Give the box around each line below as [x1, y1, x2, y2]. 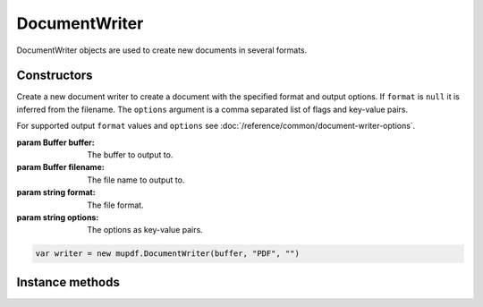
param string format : [16, 187, 96, 198]
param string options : [16, 211, 99, 223]
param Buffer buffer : [16, 137, 95, 148]
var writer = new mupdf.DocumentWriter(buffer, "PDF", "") [35, 249, 300, 259]
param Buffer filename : [16, 162, 105, 173]
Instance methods [16, 274, 120, 290]
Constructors [16, 68, 93, 83]
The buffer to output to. [87, 149, 174, 160]
